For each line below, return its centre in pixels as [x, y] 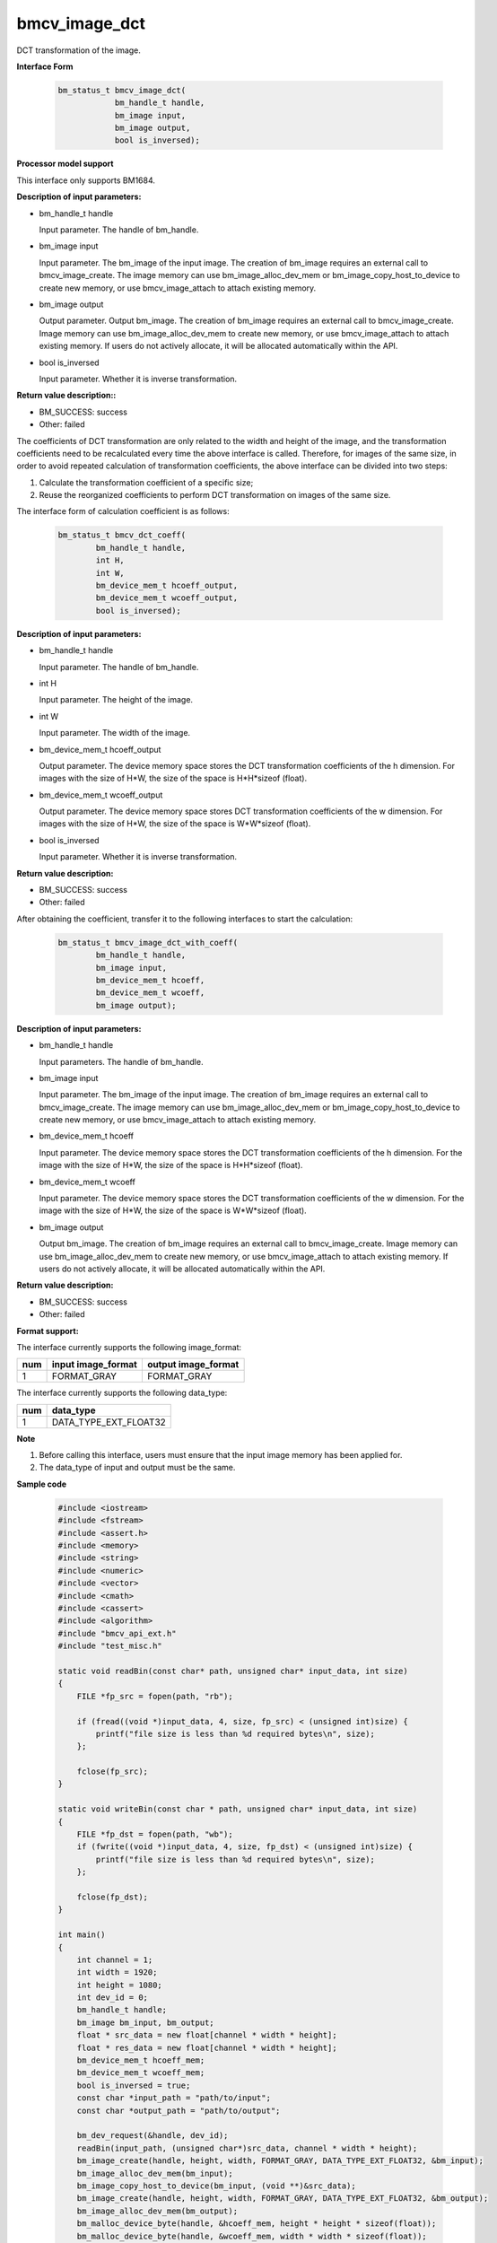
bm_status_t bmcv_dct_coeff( [122, 535]
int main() [82, 1935]
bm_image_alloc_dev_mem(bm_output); [157, 2211]
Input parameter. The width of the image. [115, 733]
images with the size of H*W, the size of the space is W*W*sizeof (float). [175, 824]
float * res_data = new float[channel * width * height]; [207, 2047]
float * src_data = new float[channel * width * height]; [207, 2035]
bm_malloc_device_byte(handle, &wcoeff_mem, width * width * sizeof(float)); [252, 2236]
